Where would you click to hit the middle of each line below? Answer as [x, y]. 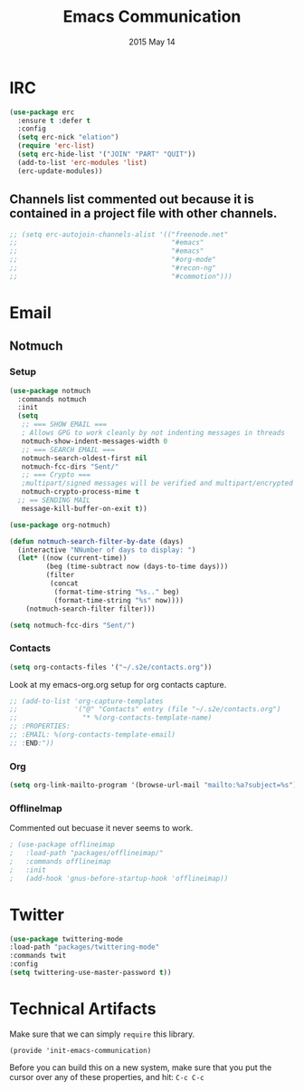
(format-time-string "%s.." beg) [117, 592]
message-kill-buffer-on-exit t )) [84, 508]
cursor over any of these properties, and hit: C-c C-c [107, 1077]
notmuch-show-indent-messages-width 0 [95, 441]
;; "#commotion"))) [121, 276]
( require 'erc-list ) [56, 146]
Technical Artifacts [83, 1009]
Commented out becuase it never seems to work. [101, 828]
